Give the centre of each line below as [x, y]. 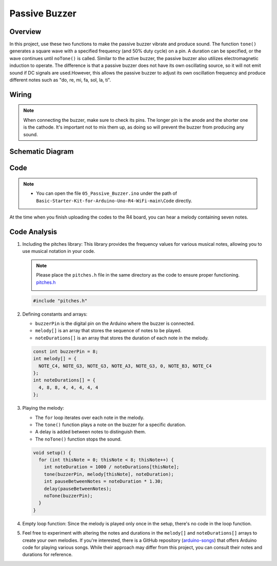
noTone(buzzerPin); [68, 496]
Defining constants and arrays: [55, 314]
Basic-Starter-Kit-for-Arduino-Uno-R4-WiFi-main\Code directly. [114, 200]
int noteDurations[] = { [64, 380]
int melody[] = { [55, 359]
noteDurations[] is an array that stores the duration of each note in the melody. [122, 338]
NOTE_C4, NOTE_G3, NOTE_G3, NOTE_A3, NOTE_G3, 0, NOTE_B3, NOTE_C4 [125, 366]
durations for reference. [47, 555]
